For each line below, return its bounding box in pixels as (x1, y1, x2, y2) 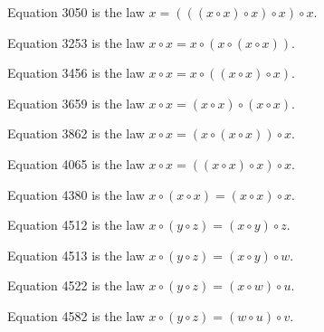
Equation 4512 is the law (7, 215, 145, 234)
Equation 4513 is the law (7, 245, 145, 264)
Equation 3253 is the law (7, 33, 145, 52)
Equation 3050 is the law (7, 3, 145, 21)
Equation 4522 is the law (7, 276, 145, 295)
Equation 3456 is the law (7, 63, 145, 82)
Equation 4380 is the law (7, 185, 145, 204)
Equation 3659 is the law (7, 93, 145, 112)
